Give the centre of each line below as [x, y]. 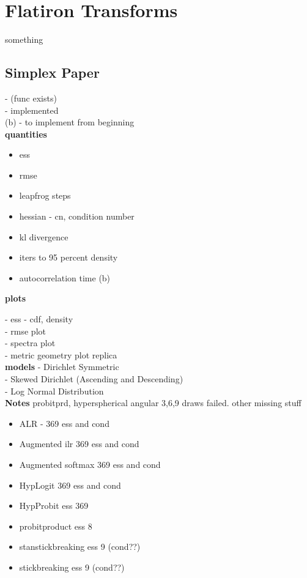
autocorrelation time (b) [65, 277]
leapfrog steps [45, 195]
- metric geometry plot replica [61, 354]
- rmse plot [25, 331]
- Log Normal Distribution [54, 391]
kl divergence [44, 236]
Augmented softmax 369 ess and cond [90, 464]
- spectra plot [30, 343]
